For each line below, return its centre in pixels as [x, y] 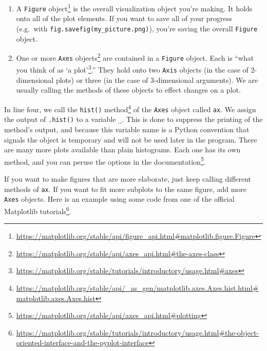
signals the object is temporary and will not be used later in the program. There [131, 139]
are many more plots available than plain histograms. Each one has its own [122, 150]
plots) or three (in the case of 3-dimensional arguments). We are [157, 80]
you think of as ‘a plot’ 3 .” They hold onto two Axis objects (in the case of [132, 69]
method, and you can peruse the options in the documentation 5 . [105, 161]
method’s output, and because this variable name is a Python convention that [127, 129]
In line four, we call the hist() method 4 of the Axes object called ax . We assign [130, 108]
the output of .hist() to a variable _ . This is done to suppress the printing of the [133, 119]
